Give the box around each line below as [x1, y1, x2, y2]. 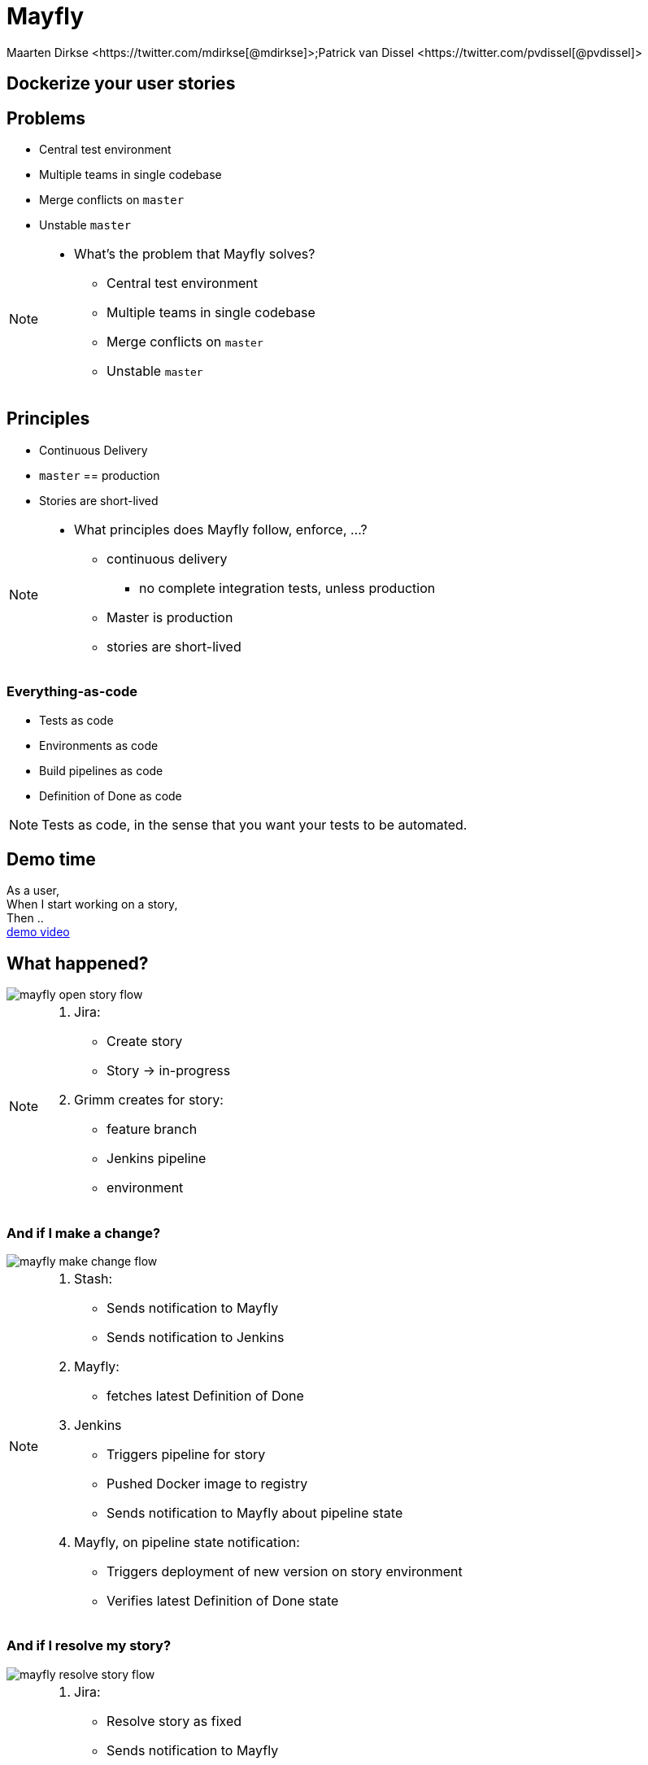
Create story [107, 1033, 183, 1050]
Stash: [74, 1270, 113, 1288]
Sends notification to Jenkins [107, 1329, 285, 1346]
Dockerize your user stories [7, 73, 236, 94]
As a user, [7, 883, 60, 898]
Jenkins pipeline [107, 1150, 207, 1167]
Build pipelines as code [39, 763, 163, 778]
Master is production [107, 608, 233, 625]
